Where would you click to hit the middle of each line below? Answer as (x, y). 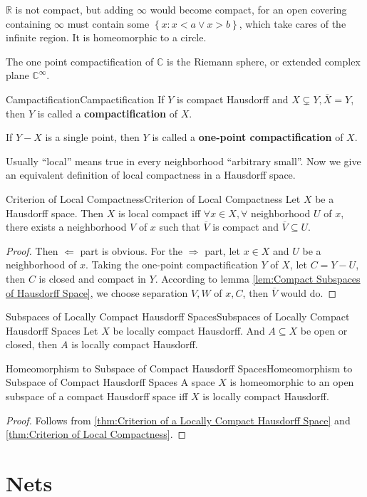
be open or (324, 330)
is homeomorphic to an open (292, 382)
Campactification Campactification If (85, 99)
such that (180, 227)
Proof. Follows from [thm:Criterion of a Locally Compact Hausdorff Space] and (178, 420)
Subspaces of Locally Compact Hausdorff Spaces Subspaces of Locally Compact (178, 316)
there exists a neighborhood (66, 227)
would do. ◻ (308, 292)
